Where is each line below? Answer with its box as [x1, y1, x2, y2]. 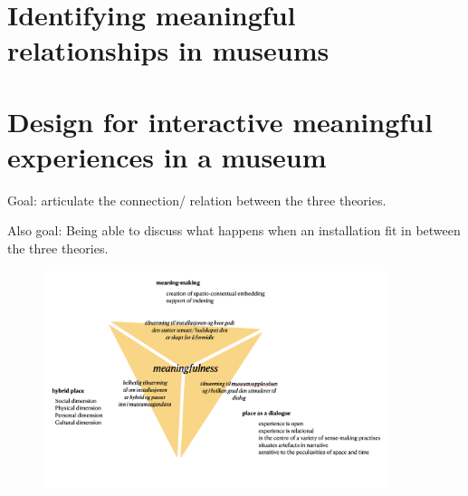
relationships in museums [7, 32, 330, 69]
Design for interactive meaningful [7, 102, 433, 139]
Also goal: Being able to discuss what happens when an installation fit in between [7, 221, 461, 240]
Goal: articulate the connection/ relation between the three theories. [7, 190, 387, 209]
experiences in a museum [7, 138, 327, 175]
